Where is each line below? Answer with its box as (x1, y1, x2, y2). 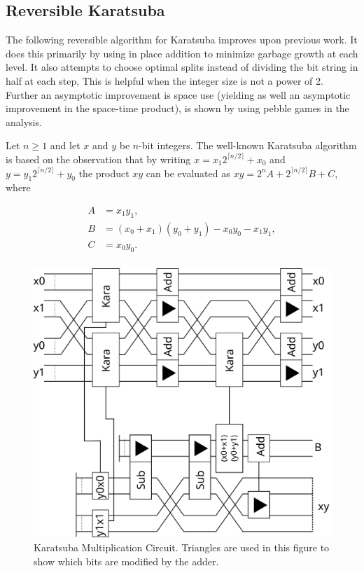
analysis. (6, 114, 42, 129)
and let (50, 138, 80, 153)
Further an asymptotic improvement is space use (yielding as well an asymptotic (6, 87, 351, 102)
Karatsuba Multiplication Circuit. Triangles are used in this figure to (34, 539, 330, 554)
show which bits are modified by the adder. (34, 553, 219, 568)
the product (78, 165, 129, 180)
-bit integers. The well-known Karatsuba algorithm (139, 138, 357, 153)
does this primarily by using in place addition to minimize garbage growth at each (6, 46, 358, 60)
